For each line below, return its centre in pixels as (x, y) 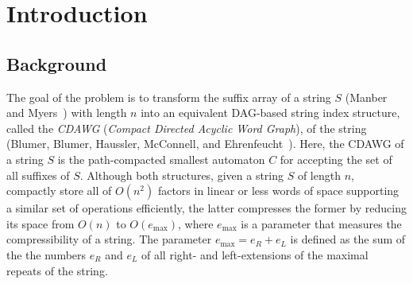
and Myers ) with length (67, 113)
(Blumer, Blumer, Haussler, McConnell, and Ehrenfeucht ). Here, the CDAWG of (205, 144)
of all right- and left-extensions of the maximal (255, 254)
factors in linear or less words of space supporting (278, 191)
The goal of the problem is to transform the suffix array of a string (169, 97)
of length (319, 175)
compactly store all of (59, 191)
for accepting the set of (336, 159)
